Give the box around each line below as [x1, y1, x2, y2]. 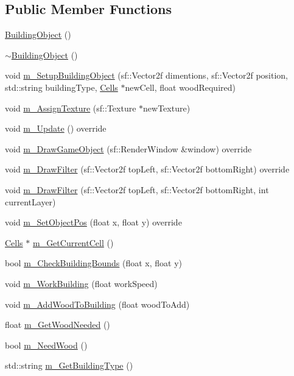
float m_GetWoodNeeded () [5, 318, 110, 331]
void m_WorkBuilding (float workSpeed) [5, 277, 158, 289]
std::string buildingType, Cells [5, 80, 118, 93]
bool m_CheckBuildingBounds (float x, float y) [5, 257, 183, 269]
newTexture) [143, 101, 191, 114]
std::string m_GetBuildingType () [5, 359, 133, 372]
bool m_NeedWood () [5, 338, 88, 351]
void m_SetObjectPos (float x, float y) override [5, 216, 182, 229]
